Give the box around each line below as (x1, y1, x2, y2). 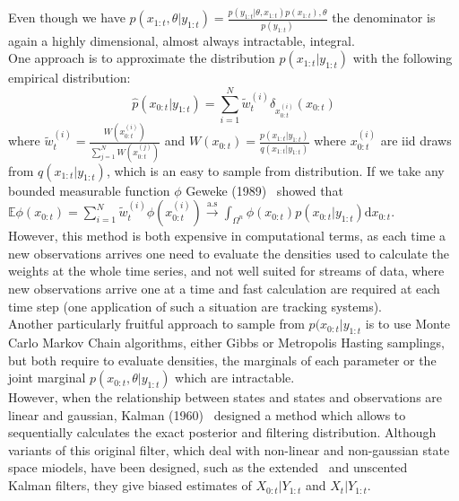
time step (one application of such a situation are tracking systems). (8, 296, 383, 315)
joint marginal (8, 368, 86, 387)
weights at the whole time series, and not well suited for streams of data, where (8, 261, 445, 280)
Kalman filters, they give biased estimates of (8, 476, 252, 495)
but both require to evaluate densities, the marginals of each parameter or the (8, 350, 437, 369)
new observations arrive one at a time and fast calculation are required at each (8, 278, 440, 297)
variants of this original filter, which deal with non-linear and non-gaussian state (8, 440, 450, 459)
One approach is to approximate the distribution (8, 48, 275, 67)
